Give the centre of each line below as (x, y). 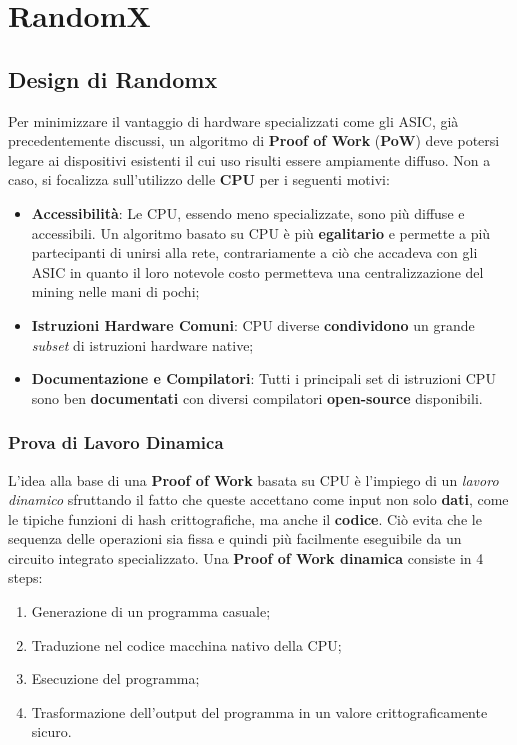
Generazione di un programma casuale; (151, 611)
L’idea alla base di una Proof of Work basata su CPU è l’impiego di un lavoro (253, 479)
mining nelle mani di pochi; (115, 291)
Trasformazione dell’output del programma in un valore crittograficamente (259, 711)
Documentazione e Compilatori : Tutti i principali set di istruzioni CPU (263, 378)
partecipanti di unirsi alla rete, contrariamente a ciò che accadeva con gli (254, 252)
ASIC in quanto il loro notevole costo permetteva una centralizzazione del (257, 271)
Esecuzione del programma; (115, 678)
